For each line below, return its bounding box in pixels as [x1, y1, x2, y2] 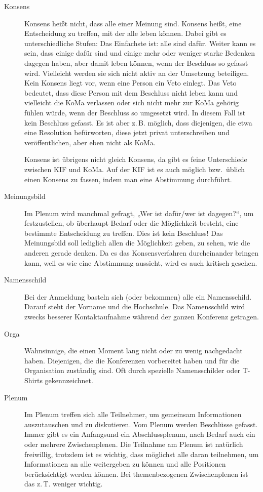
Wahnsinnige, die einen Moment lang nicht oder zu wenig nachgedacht [24, 345, 243, 356]
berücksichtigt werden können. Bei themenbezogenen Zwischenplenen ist [24, 468, 248, 479]
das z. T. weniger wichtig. [24, 478, 103, 489]
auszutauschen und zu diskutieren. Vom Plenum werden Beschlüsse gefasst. [24, 419, 258, 429]
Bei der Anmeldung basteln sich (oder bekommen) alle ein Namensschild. [24, 291, 252, 302]
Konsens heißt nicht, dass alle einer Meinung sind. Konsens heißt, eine [24, 18, 242, 28]
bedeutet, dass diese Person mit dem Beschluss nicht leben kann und [24, 87, 238, 98]
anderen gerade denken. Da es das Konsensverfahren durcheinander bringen [24, 248, 259, 258]
